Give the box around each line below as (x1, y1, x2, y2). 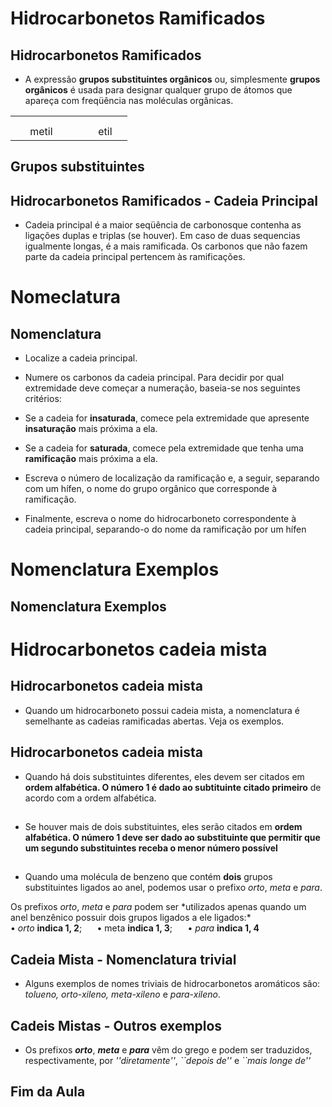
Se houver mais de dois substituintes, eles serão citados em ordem (24, 820, 303, 832)
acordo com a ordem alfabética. (24, 792, 157, 804)
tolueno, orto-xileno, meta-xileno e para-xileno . (24, 988, 221, 1001)
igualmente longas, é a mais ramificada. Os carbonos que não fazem (24, 240, 308, 252)
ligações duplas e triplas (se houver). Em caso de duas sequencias (24, 230, 301, 242)
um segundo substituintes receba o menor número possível (24, 842, 278, 854)
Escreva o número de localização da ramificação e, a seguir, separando (24, 472, 320, 484)
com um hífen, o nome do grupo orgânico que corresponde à (24, 483, 278, 495)
